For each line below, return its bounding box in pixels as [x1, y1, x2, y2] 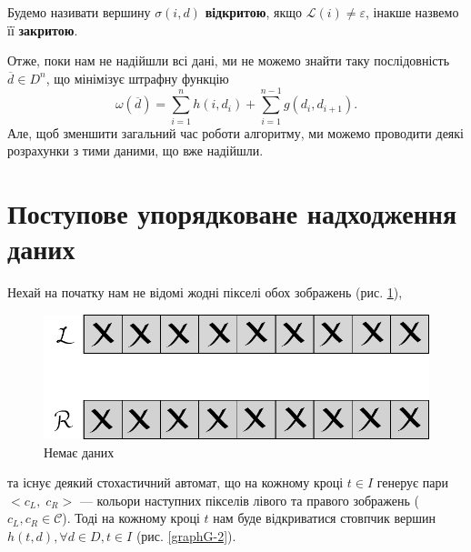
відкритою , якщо [205, 3, 303, 21]
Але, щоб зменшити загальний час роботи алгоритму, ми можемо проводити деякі [7, 123, 464, 142]
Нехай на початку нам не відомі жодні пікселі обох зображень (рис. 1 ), [7, 283, 403, 301]
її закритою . [7, 20, 78, 39]
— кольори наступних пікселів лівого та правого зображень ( [79, 490, 419, 509]
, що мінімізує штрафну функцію [45, 68, 229, 87]
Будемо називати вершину [7, 3, 151, 21]
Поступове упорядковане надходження [7, 194, 457, 231]
